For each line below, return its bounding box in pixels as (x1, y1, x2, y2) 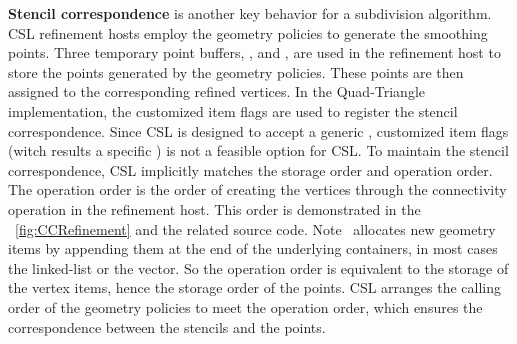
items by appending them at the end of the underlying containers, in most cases (8, 238, 498, 259)
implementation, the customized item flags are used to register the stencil (8, 100, 458, 121)
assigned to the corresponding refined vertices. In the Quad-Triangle (8, 81, 426, 102)
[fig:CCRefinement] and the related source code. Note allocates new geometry (15, 218, 496, 239)
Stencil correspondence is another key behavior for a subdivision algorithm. (8, 3, 492, 23)
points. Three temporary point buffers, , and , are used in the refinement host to (8, 42, 501, 63)
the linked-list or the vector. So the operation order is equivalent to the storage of (8, 257, 509, 278)
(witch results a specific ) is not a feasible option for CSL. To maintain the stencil (8, 140, 509, 161)
